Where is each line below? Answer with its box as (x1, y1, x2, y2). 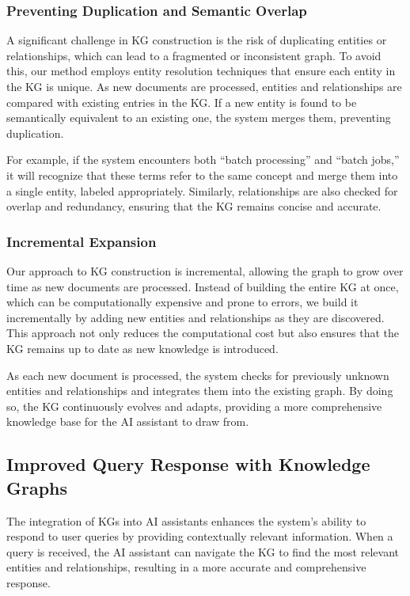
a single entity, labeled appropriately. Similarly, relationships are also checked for (6, 182, 398, 199)
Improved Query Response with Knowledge (6, 452, 370, 476)
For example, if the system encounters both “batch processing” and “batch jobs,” (6, 151, 400, 168)
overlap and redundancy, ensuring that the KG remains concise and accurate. (6, 198, 382, 214)
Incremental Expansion (6, 231, 157, 251)
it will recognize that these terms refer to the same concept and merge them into (6, 166, 398, 183)
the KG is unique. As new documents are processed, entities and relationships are (6, 78, 402, 94)
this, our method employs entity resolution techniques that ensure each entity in (6, 63, 396, 79)
